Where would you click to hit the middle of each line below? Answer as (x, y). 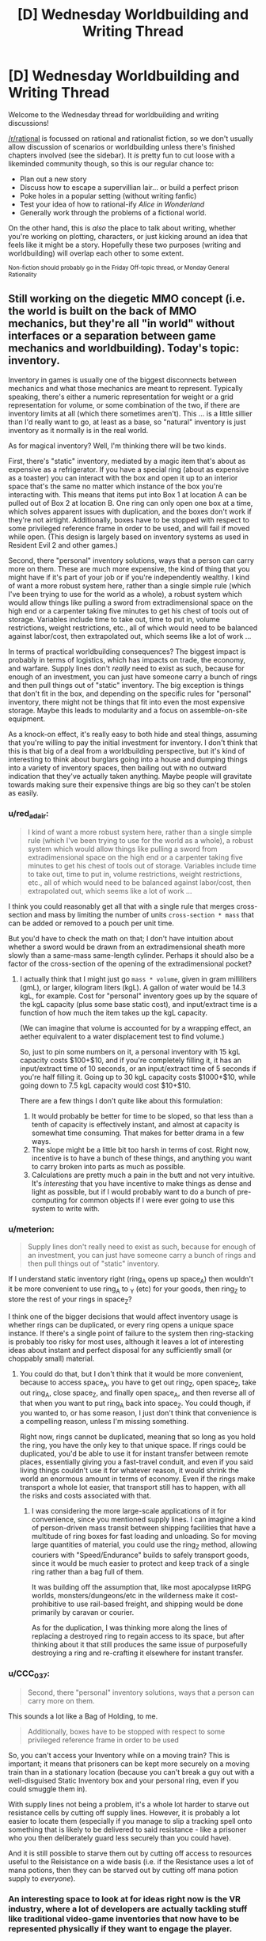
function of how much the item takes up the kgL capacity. (114, 1013)
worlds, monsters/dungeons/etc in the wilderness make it (125, 1596)
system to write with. (66, 1209)
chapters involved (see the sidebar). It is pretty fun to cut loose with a (122, 155)
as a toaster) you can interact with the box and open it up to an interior (123, 477)
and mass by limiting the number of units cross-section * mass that (144, 915)
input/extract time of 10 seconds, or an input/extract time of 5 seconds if (138, 1069)
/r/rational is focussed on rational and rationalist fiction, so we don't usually (131, 138)
